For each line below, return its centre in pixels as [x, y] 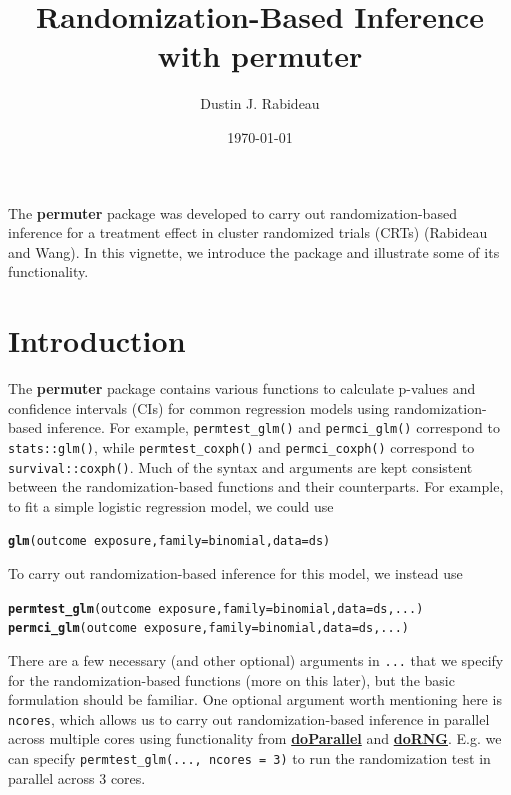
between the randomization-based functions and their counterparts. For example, [256, 486]
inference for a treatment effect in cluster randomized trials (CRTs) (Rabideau [248, 232]
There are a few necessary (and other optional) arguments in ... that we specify [256, 659]
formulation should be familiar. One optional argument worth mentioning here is [255, 699]
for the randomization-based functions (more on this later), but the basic [231, 679]
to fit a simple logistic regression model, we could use [171, 505]
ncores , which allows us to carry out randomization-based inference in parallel [249, 718]
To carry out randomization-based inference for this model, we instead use [235, 573]
